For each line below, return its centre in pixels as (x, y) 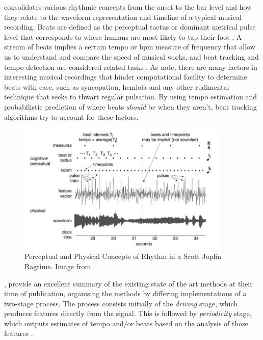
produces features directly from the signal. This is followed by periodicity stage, (128, 313)
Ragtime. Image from (58, 266)
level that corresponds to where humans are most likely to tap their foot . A (123, 36)
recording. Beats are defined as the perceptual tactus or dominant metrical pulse (130, 27)
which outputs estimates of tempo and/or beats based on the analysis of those (126, 323)
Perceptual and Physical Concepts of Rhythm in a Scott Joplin (123, 256)
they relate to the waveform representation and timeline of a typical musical (123, 17)
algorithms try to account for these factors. (71, 116)
